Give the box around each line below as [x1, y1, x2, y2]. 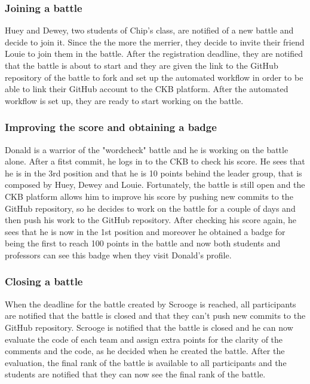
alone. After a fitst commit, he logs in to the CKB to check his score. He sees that [5, 155, 305, 167]
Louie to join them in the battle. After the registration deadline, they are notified [5, 47, 303, 60]
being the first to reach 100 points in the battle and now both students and [5, 237, 281, 249]
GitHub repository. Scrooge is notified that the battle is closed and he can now [5, 321, 293, 333]
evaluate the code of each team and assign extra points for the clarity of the [5, 333, 283, 345]
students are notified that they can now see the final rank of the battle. [5, 368, 266, 380]
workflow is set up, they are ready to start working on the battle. [5, 94, 244, 106]
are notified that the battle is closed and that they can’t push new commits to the [5, 309, 306, 322]
